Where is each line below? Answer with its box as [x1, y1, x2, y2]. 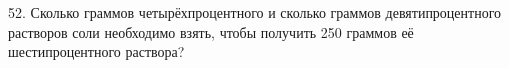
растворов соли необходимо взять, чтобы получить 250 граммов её [8, 21, 414, 42]
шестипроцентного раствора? [8, 41, 185, 62]
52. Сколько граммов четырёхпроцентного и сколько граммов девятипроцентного [8, 2, 502, 22]
